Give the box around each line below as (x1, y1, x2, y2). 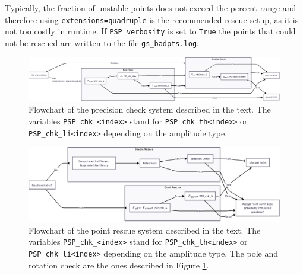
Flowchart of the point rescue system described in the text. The (29, 223, 261, 236)
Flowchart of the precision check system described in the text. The (29, 103, 271, 116)
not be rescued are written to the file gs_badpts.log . (5, 36, 199, 49)
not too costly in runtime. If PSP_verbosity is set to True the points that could (5, 25, 296, 37)
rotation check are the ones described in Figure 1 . (29, 258, 209, 271)
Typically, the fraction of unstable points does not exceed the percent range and (5, 2, 296, 14)
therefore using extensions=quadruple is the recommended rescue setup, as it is (5, 13, 299, 25)
